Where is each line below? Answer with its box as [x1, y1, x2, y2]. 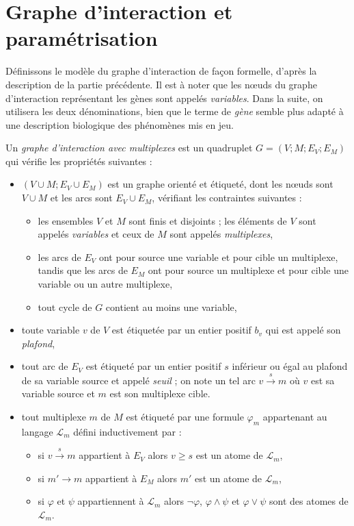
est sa [310, 373, 335, 387]
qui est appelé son [265, 323, 341, 337]
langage [21, 424, 53, 438]
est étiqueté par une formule [126, 409, 244, 423]
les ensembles [38, 213, 94, 227]
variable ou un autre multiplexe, [38, 277, 173, 291]
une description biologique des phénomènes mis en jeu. [5, 117, 234, 131]
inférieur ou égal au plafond [232, 359, 348, 373]
